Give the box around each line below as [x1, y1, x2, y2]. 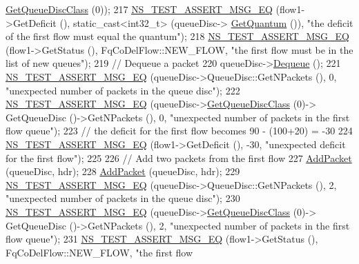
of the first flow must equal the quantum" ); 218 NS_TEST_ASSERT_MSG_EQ [6, 29, 349, 43]
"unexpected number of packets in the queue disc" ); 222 [6, 83, 240, 97]
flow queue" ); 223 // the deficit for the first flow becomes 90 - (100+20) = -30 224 [6, 123, 353, 138]
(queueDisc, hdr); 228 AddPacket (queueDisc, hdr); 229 [6, 164, 240, 179]
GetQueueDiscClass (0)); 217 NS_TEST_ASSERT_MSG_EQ [6, 2, 273, 16]
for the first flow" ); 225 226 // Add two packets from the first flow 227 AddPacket [6, 150, 352, 165]
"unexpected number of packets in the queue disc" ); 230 [6, 191, 240, 205]
